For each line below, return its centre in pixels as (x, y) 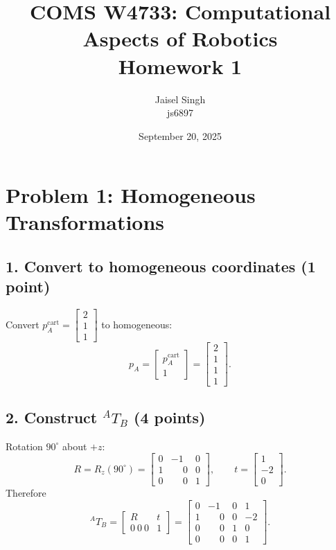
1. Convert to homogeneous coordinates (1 (161, 266)
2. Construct (52, 417)
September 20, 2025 (180, 135)
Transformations (85, 222)
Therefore (26, 493)
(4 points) (170, 417)
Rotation (24, 446)
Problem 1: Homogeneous (131, 195)
